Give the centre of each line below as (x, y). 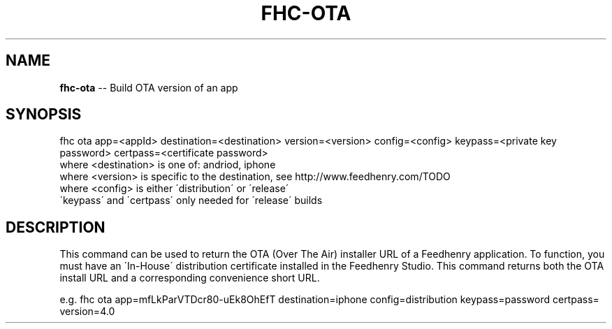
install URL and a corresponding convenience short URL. (190, 278)
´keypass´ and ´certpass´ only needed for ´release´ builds (191, 200)
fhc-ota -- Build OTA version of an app (149, 87)
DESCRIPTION (56, 227)
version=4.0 (87, 312)
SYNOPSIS (44, 115)
